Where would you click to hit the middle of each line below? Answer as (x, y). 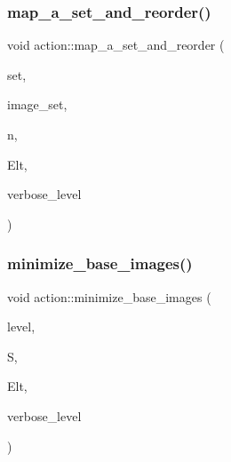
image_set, (37, 104)
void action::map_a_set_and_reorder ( (116, 45)
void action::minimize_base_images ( (109, 296)
